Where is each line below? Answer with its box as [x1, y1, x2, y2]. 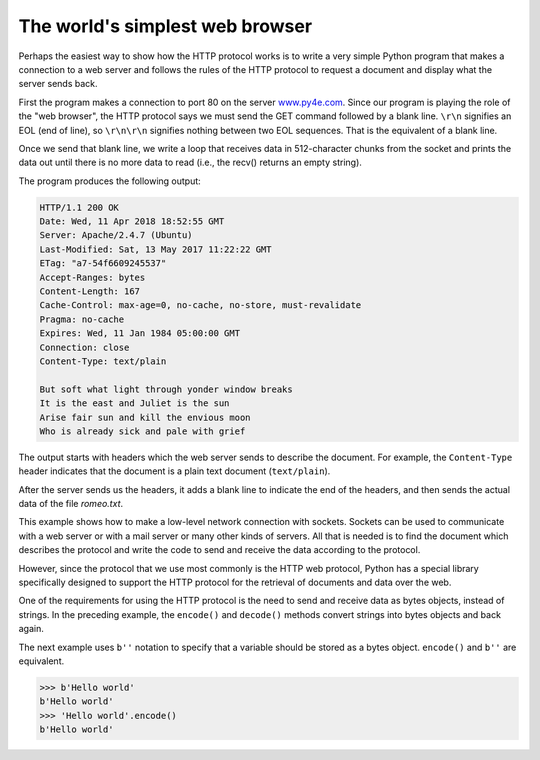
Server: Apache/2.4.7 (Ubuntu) [39, 230, 194, 241]
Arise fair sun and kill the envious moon [39, 411, 251, 423]
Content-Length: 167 [39, 286, 140, 297]
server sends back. [18, 78, 99, 90]
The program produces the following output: [18, 175, 202, 187]
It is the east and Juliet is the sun [39, 398, 230, 409]
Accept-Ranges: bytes [39, 271, 146, 283]
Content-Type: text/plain [39, 355, 167, 367]
